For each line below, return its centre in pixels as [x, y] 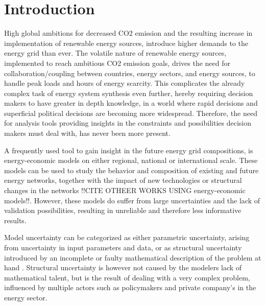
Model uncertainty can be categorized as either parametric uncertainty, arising [127, 237]
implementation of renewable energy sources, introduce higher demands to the [126, 43]
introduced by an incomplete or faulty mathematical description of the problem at [133, 257]
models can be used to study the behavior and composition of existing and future [131, 170]
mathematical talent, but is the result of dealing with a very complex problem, [127, 277]
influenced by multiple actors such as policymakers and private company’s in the [130, 287]
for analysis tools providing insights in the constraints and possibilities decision [128, 123]
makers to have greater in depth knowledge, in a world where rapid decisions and [131, 103]
